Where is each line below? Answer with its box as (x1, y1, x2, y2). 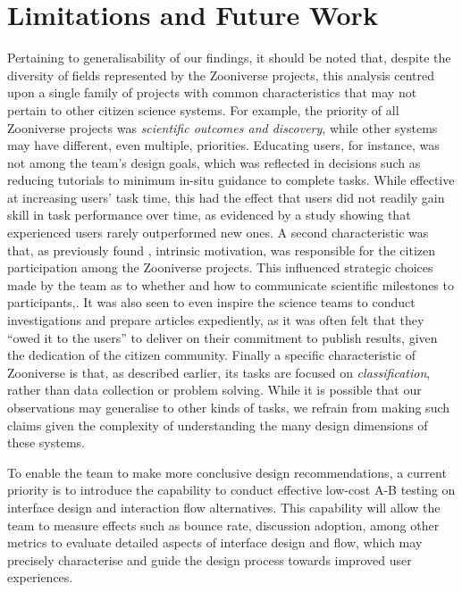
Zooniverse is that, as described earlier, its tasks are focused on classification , (7, 363, 431, 381)
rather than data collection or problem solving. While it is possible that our (7, 380, 422, 399)
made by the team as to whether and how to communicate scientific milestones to (7, 275, 454, 294)
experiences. (7, 568, 73, 587)
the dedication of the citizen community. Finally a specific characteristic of (7, 346, 416, 364)
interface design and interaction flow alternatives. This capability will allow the (7, 497, 441, 516)
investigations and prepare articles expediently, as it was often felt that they (7, 311, 424, 329)
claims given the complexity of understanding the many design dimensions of (7, 415, 428, 434)
